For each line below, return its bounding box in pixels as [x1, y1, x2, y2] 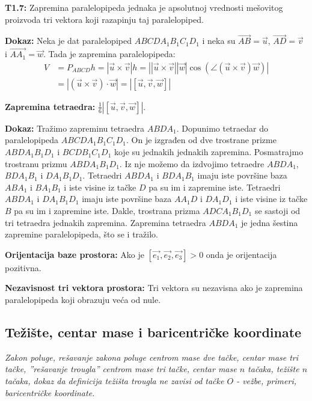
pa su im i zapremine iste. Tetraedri [148, 180, 281, 193]
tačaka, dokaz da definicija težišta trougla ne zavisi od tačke [5, 374, 224, 387]
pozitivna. [5, 261, 41, 274]
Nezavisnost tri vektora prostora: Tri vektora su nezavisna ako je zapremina [5, 281, 303, 294]
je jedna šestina [241, 216, 298, 228]
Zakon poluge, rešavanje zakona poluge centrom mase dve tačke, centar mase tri [5, 350, 299, 363]
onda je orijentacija [206, 248, 277, 260]
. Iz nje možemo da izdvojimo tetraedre [119, 157, 265, 170]
